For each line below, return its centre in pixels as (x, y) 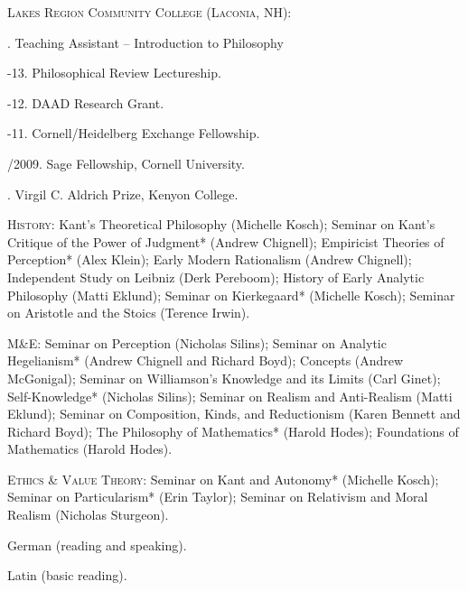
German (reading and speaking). (97, 545)
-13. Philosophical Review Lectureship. (114, 73)
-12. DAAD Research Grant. (86, 102)
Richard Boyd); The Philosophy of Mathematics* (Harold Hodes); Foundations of (233, 431)
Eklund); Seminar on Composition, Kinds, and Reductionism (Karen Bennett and (234, 414)
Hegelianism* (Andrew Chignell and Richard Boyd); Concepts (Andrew (206, 360)
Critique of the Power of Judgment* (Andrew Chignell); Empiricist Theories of (226, 241)
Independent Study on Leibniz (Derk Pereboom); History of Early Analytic (216, 277)
